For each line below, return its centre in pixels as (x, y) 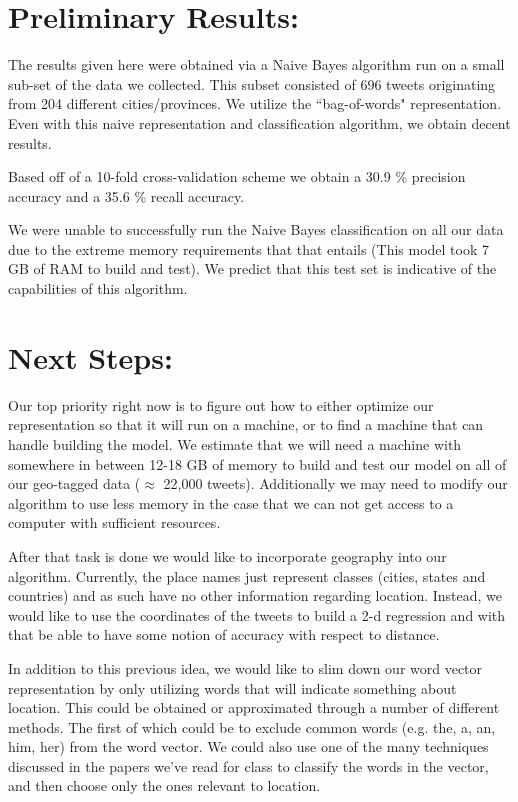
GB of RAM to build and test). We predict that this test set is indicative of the (252, 268)
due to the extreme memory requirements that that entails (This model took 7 (249, 248)
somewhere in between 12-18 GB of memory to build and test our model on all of (257, 463)
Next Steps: (90, 356)
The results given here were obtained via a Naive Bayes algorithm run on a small (256, 64)
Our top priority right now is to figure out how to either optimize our (221, 404)
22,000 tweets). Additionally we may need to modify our (335, 483)
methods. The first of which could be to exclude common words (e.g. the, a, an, (252, 726)
